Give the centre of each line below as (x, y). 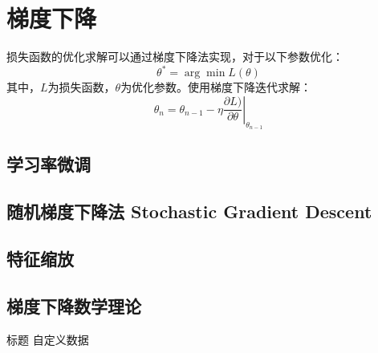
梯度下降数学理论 (74, 305)
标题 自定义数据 (48, 339)
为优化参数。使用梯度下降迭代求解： (216, 87)
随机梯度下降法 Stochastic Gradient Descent (189, 211)
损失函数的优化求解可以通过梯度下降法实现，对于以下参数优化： (175, 57)
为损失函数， (81, 87)
